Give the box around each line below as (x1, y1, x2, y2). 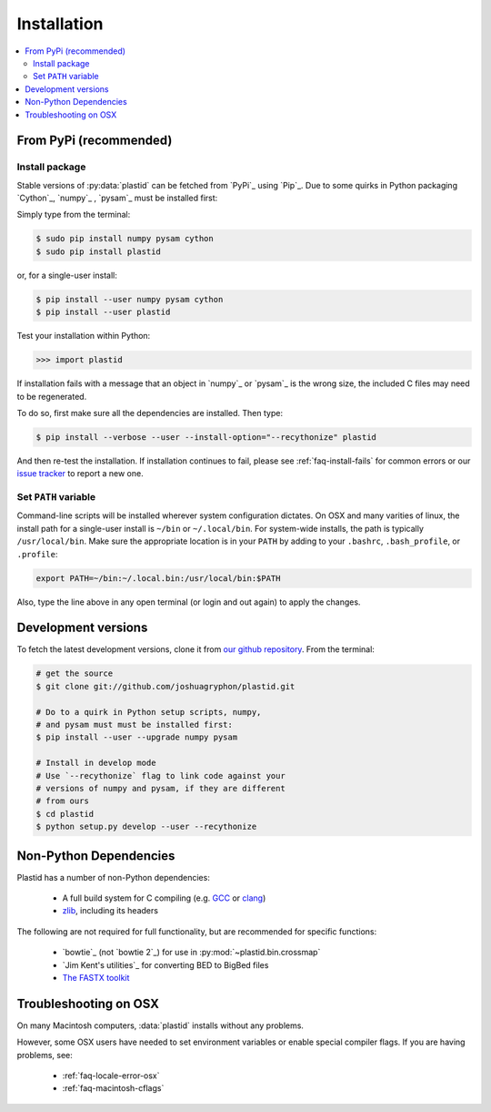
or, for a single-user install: (16, 270, 117, 281)
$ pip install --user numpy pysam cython (35, 294, 224, 304)
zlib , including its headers (62, 905, 159, 916)
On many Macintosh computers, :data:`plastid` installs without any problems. (16, 1020, 305, 1031)
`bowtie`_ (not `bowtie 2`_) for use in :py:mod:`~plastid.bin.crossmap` (62, 947, 321, 958)
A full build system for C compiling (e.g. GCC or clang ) (62, 893, 266, 903)
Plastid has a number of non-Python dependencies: (16, 872, 211, 882)
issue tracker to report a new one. (16, 468, 145, 479)
